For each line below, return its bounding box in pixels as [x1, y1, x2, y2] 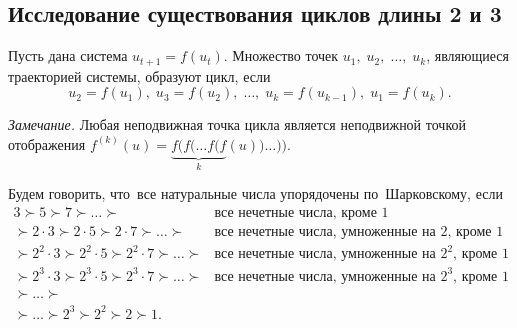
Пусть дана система [8, 45, 128, 66]
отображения [8, 133, 86, 154]
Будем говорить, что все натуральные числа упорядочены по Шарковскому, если [8, 183, 503, 204]
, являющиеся [426, 45, 509, 66]
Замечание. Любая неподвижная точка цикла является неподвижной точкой [8, 114, 466, 135]
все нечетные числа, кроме [214, 205, 377, 220]
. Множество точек [223, 45, 339, 66]
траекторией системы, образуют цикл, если [8, 65, 271, 86]
